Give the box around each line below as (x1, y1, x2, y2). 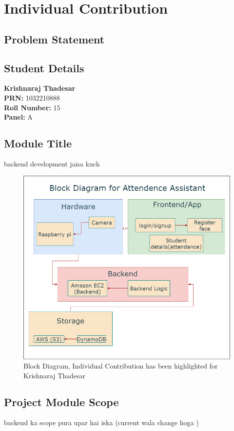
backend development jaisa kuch (4, 158, 100, 168)
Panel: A (4, 112, 33, 122)
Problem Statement (4, 31, 105, 46)
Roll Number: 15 (4, 102, 60, 112)
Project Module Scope (4, 394, 119, 409)
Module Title (4, 136, 72, 151)
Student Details (4, 60, 84, 75)
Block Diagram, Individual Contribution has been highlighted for (23, 361, 218, 371)
